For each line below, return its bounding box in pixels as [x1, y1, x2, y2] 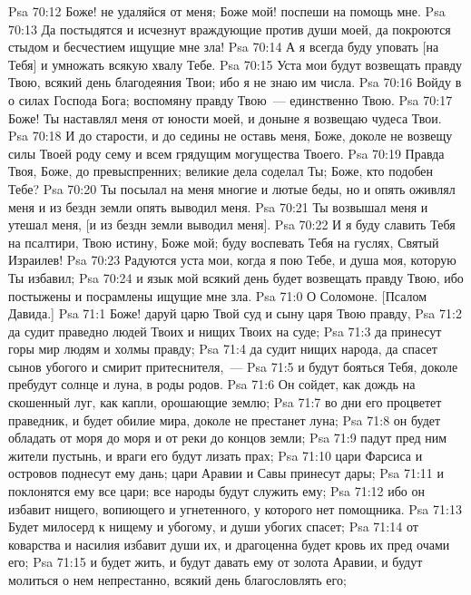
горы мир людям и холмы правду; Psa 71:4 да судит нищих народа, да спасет [8, 339, 437, 358]
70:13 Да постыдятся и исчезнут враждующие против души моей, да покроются [8, 19, 451, 38]
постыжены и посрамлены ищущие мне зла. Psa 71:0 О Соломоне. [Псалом [8, 286, 427, 305]
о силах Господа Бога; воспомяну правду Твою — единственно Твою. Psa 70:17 [8, 90, 453, 109]
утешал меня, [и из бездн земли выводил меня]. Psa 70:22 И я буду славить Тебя [8, 215, 456, 234]
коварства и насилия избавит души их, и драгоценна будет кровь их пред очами [8, 534, 450, 553]
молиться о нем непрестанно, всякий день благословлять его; [8, 571, 347, 589]
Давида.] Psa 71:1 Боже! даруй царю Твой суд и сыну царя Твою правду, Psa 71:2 [8, 304, 462, 323]
